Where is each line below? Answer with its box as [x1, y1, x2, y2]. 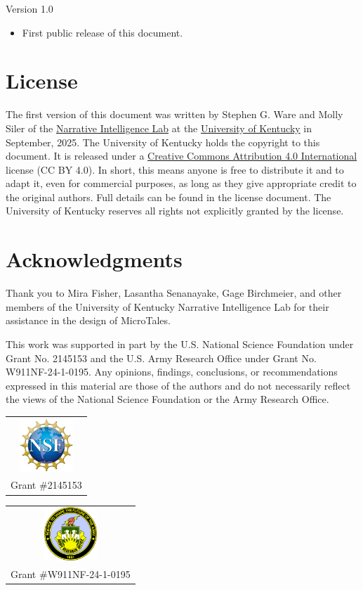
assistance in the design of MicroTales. [6, 313, 171, 328]
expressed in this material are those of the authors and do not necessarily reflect [6, 378, 351, 392]
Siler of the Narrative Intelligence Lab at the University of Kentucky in [6, 120, 312, 135]
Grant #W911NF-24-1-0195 [11, 566, 131, 581]
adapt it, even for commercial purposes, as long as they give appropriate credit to [6, 176, 357, 191]
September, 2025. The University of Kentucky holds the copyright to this [6, 134, 320, 149]
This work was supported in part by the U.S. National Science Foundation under [6, 336, 354, 351]
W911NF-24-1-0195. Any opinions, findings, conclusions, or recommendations [6, 364, 338, 379]
